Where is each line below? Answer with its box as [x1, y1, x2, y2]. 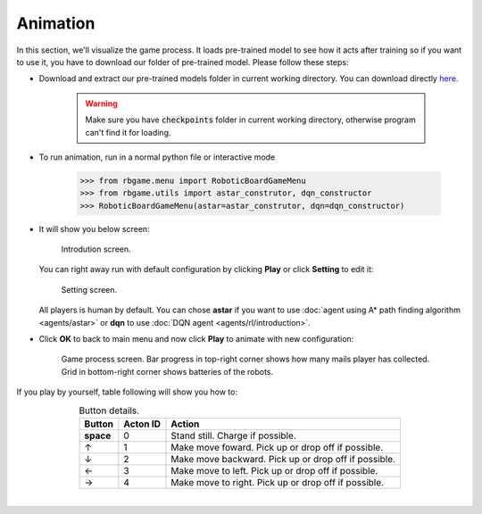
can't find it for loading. [85, 127, 171, 137]
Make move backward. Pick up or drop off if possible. [170, 452, 396, 465]
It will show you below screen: [38, 223, 151, 234]
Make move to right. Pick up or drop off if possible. [170, 476, 384, 488]
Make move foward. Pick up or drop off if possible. [170, 441, 384, 453]
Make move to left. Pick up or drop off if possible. [170, 464, 378, 477]
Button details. [79, 404, 140, 417]
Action [170, 418, 200, 430]
